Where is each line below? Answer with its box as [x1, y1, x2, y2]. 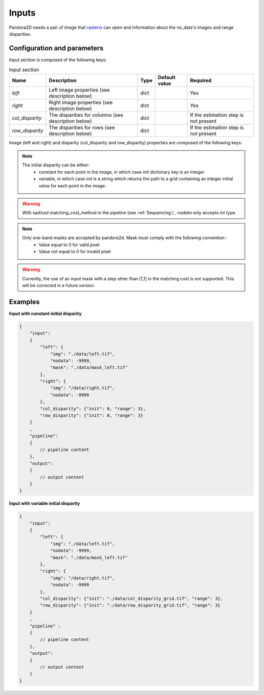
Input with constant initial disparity [9, 311, 82, 316]
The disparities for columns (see [49, 112, 124, 118]
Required [190, 77, 212, 84]
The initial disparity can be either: [22, 162, 90, 168]
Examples [9, 297, 40, 306]
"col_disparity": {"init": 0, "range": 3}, [40, 406, 146, 411]
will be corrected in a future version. [22, 283, 95, 289]
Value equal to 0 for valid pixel [39, 242, 100, 247]
